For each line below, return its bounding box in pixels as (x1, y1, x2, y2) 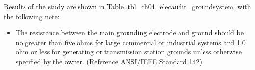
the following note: (4, 11, 60, 21)
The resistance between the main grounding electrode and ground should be (15, 27, 244, 38)
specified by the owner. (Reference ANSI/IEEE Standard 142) (15, 56, 202, 66)
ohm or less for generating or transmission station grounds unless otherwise (15, 47, 242, 57)
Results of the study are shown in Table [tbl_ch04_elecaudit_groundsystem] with (4, 1, 251, 11)
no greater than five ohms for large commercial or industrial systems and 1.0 (15, 37, 246, 47)
